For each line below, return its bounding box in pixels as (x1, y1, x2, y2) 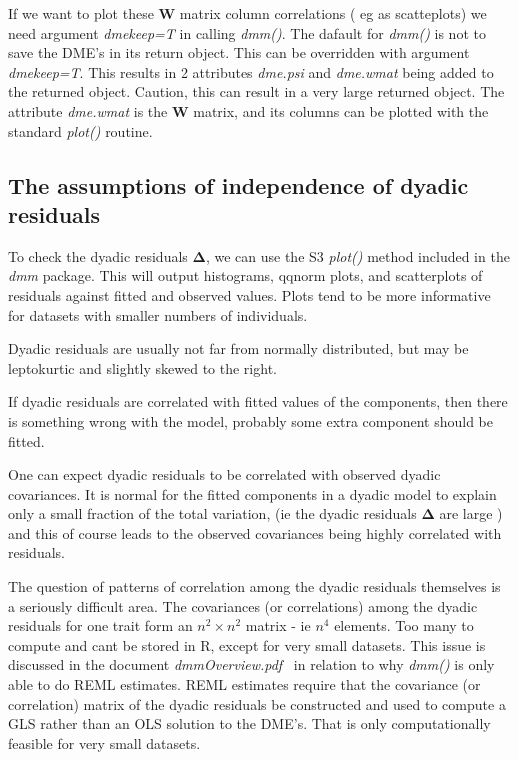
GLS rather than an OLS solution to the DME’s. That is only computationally (8, 713, 491, 734)
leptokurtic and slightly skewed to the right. (8, 357, 277, 378)
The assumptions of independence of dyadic (8, 169, 469, 200)
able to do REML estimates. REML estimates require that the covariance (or (8, 674, 481, 695)
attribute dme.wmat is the (8, 100, 168, 121)
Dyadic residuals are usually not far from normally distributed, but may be (8, 338, 469, 359)
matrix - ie (245, 615, 311, 636)
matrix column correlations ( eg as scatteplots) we (179, 3, 487, 23)
